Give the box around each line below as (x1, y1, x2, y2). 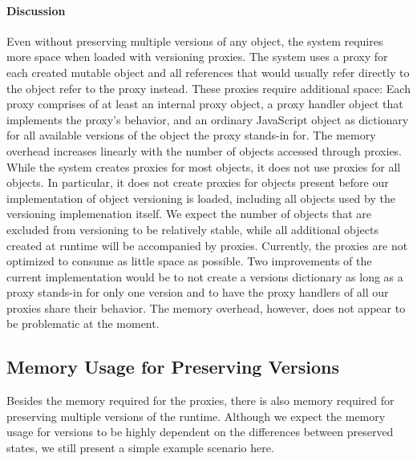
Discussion (6, 2, 66, 18)
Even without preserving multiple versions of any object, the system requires (6, 32, 383, 49)
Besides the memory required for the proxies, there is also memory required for (6, 392, 395, 409)
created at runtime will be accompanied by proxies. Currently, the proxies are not (6, 237, 408, 253)
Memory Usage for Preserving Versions (6, 354, 340, 379)
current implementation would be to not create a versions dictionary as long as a (6, 268, 403, 285)
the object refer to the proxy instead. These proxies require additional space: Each (6, 79, 411, 96)
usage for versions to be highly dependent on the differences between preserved (6, 423, 394, 440)
